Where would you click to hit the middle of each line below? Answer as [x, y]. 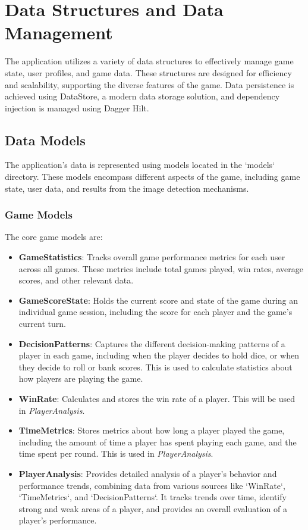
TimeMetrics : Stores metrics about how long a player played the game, [152, 430]
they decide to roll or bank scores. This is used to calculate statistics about [155, 367]
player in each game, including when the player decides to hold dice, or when [159, 355]
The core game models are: [54, 237]
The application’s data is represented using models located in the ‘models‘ [140, 165]
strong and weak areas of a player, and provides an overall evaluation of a [153, 508]
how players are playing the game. [81, 378]
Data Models [45, 140]
